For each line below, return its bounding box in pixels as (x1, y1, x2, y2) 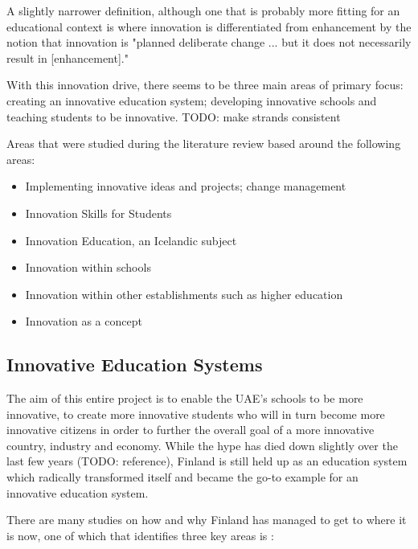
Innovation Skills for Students (25, 204, 172, 221)
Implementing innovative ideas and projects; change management (25, 178, 346, 195)
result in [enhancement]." (6, 49, 129, 66)
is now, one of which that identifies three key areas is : (6, 526, 274, 543)
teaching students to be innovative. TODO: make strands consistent (6, 108, 341, 125)
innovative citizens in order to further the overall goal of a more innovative (6, 421, 375, 438)
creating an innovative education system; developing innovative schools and (6, 92, 377, 109)
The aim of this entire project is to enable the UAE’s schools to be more (6, 390, 363, 407)
